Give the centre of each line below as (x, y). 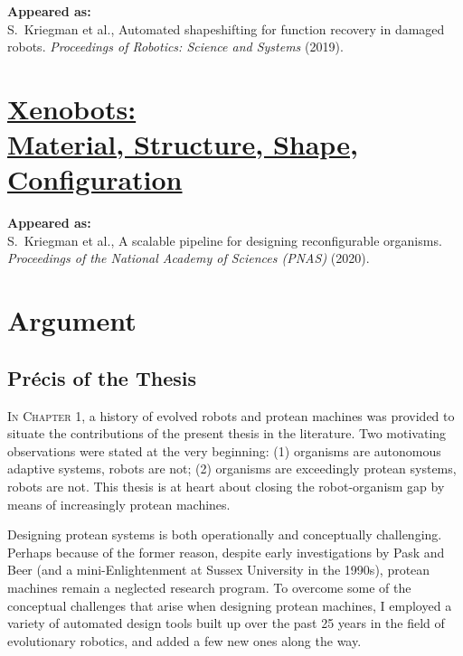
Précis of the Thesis (102, 377)
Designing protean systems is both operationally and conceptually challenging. (225, 534)
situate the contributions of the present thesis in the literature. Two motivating (227, 433)
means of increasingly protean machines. (119, 504)
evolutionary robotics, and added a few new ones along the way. (184, 640)
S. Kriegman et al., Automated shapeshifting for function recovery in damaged (226, 28)
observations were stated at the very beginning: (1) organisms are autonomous (224, 450)
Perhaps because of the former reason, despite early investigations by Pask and (226, 552)
